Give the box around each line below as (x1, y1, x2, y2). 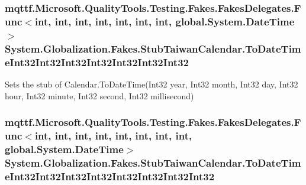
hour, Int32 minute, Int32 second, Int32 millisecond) (5, 89, 194, 102)
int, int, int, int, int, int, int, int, (34, 128, 192, 142)
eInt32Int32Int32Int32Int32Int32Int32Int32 (5, 168, 215, 183)
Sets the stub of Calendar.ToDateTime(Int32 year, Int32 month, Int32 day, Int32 (5, 77, 298, 90)
